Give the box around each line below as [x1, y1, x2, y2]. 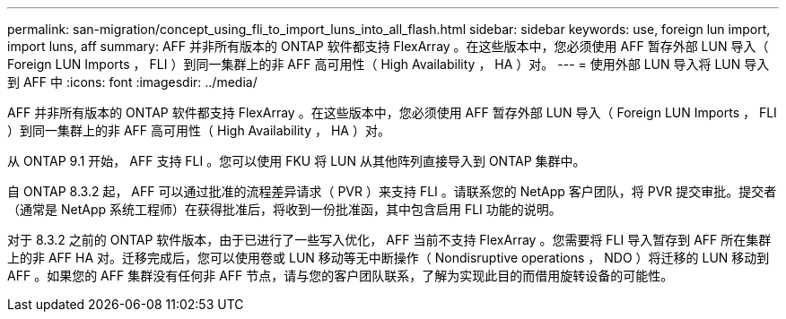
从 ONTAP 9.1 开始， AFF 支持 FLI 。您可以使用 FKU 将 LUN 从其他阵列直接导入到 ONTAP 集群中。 [7, 153, 586, 168]
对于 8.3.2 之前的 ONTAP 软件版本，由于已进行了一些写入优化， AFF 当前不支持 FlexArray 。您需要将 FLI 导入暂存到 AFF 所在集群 [7, 232, 772, 247]
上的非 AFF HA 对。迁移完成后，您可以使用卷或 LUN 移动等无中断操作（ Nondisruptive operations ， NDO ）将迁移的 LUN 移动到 [7, 250, 770, 265]
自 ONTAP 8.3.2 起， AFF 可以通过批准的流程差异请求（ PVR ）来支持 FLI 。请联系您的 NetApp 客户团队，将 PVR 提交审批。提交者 [7, 184, 777, 199]
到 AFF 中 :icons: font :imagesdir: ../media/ [7, 74, 258, 90]
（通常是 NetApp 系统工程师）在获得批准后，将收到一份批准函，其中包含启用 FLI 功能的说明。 [7, 202, 562, 217]
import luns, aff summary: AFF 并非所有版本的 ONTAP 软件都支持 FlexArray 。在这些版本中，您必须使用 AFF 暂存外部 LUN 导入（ [7, 39, 769, 54]
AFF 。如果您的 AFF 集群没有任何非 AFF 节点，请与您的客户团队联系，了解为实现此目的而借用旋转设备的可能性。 [7, 268, 674, 283]
